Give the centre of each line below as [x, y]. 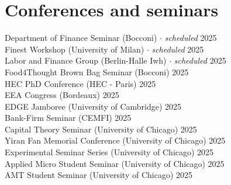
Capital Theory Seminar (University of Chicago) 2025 [101, 129]
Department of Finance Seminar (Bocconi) [81, 38]
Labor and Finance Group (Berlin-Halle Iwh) [86, 60]
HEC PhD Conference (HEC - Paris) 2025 [80, 83]
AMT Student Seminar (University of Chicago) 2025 [99, 175]
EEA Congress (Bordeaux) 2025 [62, 95]
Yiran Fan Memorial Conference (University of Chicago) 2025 [115, 140]
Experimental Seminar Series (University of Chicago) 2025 [109, 152]
